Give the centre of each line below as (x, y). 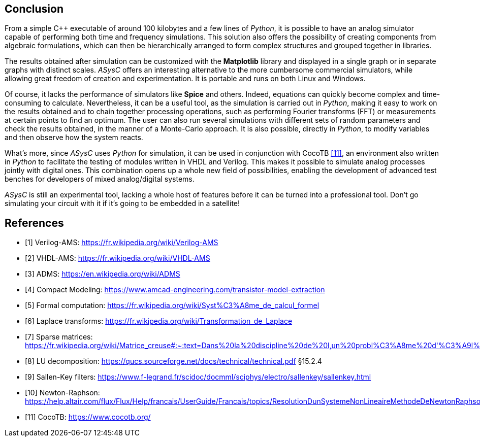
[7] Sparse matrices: (59, 337)
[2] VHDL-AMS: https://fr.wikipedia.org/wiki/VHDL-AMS (118, 258)
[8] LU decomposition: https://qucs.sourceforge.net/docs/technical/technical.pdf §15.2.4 (173, 361)
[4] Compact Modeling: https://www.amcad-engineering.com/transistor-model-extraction (175, 290)
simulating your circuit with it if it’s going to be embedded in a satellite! (122, 203)
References (34, 223)
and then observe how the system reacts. (74, 138)
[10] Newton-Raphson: (62, 393)
